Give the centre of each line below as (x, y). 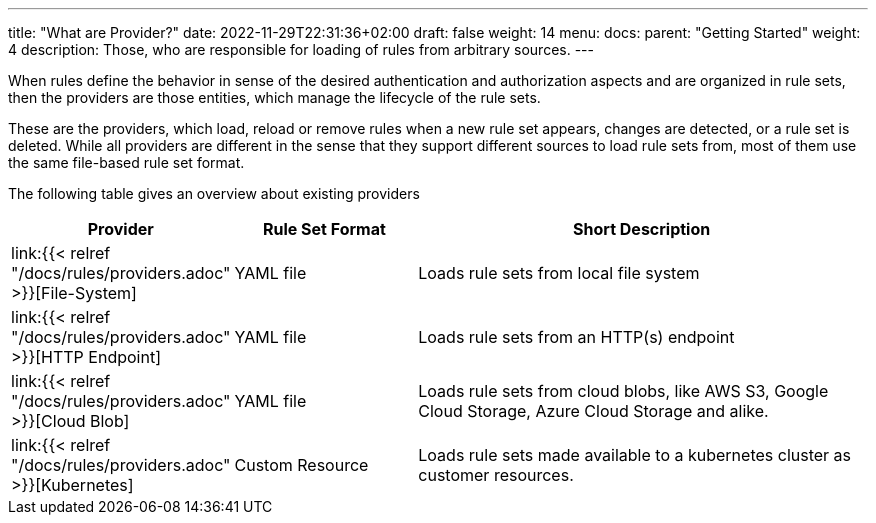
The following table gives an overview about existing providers (214, 193)
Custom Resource (301, 465)
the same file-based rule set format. (126, 162)
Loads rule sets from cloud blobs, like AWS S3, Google (623, 391)
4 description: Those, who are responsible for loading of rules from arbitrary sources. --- (301, 49)
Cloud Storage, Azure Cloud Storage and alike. (593, 411)
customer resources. (496, 475)
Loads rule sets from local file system (559, 273)
